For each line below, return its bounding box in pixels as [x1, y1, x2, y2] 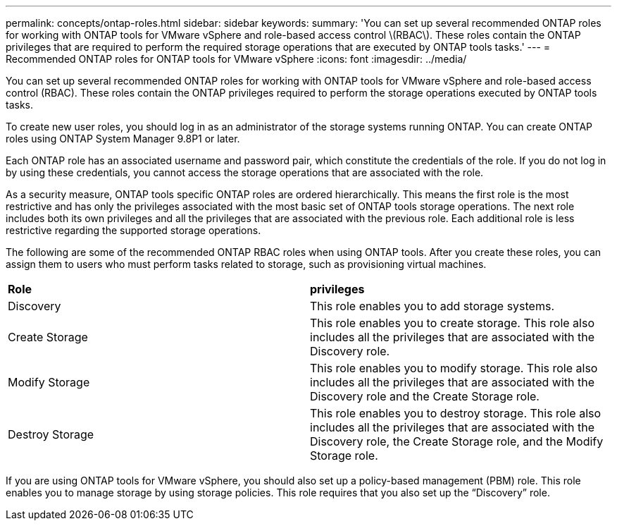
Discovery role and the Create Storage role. [310, 389, 540, 403]
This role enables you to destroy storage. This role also [310, 406, 602, 420]
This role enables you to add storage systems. [310, 299, 554, 313]
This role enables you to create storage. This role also [310, 316, 594, 330]
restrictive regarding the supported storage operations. [6, 224, 261, 236]
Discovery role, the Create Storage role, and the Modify [310, 434, 604, 448]
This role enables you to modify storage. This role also [310, 361, 598, 375]
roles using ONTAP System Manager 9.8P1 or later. [6, 133, 240, 145]
